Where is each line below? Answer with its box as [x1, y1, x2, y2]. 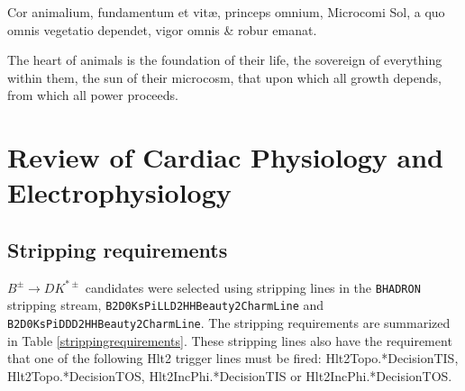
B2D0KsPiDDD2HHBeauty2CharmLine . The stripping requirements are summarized [7, 314, 451, 332]
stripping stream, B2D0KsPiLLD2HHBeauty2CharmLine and [7, 296, 324, 314]
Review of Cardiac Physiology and [7, 139, 443, 176]
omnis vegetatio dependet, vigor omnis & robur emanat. [7, 20, 317, 39]
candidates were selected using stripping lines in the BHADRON [85, 277, 421, 296]
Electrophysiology [7, 174, 232, 211]
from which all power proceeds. [7, 86, 178, 105]
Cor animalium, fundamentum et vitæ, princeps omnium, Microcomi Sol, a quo [7, 3, 445, 21]
